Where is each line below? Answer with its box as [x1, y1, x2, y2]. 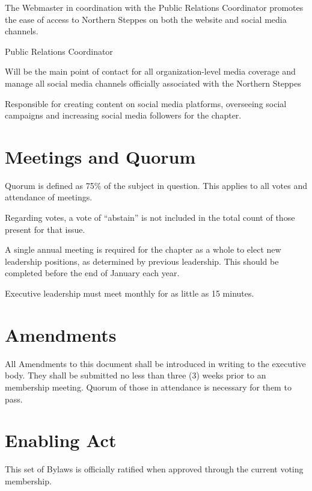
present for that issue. [5, 223, 85, 235]
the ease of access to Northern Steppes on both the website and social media [5, 13, 287, 25]
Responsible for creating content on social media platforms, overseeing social [5, 97, 287, 110]
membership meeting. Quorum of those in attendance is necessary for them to [5, 380, 292, 393]
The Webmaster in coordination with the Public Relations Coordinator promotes [5, 1, 304, 13]
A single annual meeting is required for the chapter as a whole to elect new [5, 243, 281, 256]
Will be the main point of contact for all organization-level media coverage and [5, 65, 296, 78]
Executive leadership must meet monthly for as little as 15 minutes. [5, 287, 254, 300]
